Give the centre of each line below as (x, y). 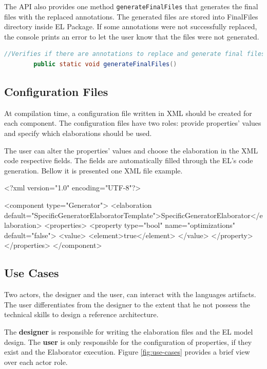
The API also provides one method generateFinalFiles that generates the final (131, 6)
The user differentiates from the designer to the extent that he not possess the (127, 304)
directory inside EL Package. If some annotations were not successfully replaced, (131, 26)
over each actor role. (36, 362)
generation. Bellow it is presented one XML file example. (93, 170)
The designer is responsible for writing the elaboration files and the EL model (129, 331)
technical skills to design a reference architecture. (81, 314)
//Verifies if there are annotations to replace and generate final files (135, 54)
